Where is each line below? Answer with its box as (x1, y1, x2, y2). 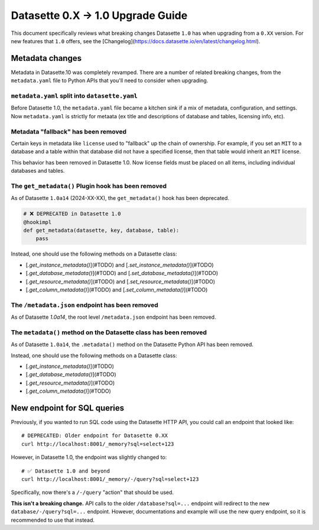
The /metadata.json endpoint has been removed (11, 300, 159, 309)
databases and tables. (11, 167, 65, 174)
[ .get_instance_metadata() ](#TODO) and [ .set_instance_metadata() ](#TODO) (25, 261, 214, 269)
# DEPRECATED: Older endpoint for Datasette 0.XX (21, 432, 168, 439)
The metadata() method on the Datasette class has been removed (11, 328, 207, 337)
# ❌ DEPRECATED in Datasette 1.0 (23, 211, 121, 217)
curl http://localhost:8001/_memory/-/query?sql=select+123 (21, 476, 199, 483)
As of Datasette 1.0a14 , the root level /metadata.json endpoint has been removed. (11, 314, 216, 321)
